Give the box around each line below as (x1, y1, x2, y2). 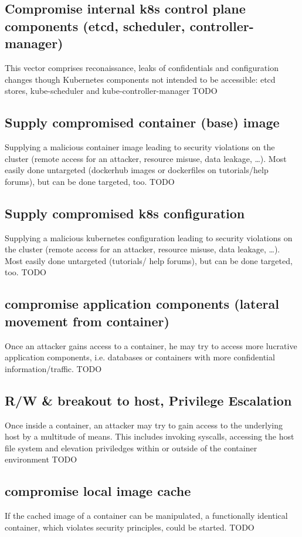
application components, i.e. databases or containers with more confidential (5, 351, 275, 363)
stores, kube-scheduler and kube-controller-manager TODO (5, 85, 218, 97)
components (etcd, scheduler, (5, 16, 185, 35)
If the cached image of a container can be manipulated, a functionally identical (5, 509, 288, 522)
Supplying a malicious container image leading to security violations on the (5, 140, 275, 153)
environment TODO (5, 453, 77, 465)
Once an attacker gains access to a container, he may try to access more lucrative (5, 339, 297, 352)
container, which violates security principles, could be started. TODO (5, 521, 255, 533)
